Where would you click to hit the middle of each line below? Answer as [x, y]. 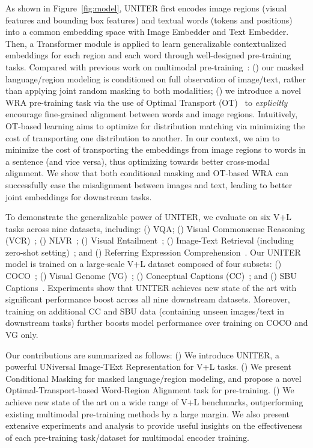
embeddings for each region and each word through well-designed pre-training [148, 55]
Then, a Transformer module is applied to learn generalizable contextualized [146, 43]
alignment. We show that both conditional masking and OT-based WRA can [147, 173]
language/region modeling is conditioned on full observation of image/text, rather [156, 78]
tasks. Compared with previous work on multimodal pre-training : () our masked [155, 66]
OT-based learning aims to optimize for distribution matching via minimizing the [155, 125]
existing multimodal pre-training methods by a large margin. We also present [148, 413]
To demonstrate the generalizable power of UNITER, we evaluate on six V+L [149, 217]
